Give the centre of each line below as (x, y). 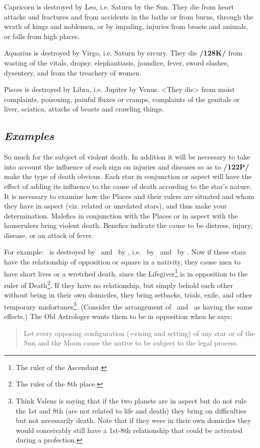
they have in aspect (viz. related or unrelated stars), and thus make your (115, 206)
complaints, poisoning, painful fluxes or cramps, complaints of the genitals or (122, 99)
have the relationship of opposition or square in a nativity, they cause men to (122, 262)
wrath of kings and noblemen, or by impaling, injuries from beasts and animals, (126, 26)
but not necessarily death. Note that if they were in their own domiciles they (133, 420)
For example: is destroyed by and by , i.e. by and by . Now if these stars (125, 252)
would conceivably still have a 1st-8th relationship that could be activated (129, 430)
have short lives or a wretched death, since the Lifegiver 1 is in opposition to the (126, 272)
